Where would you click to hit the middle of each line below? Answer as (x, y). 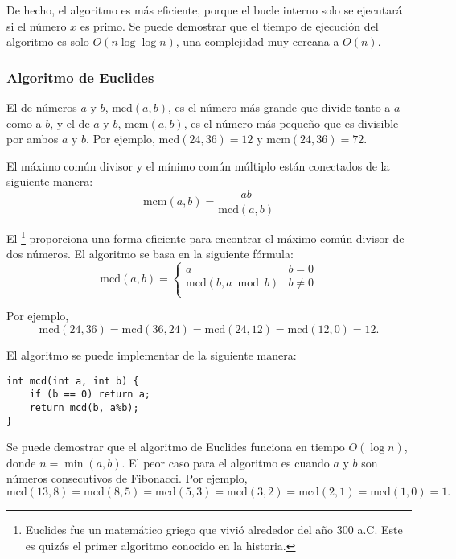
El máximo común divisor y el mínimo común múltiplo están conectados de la (198, 165)
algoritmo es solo (48, 41)
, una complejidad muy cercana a (257, 41)
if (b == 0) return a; (90, 395)
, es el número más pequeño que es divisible (291, 123)
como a (24, 123)
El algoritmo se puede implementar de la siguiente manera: (152, 355)
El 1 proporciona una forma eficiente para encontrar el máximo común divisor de (205, 237)
